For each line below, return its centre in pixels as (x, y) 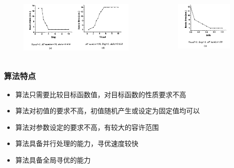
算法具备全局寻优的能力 (53, 160)
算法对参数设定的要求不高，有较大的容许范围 (87, 127)
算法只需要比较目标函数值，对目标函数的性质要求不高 (101, 94)
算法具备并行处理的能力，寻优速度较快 (77, 143)
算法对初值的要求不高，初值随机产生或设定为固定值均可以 (107, 111)
